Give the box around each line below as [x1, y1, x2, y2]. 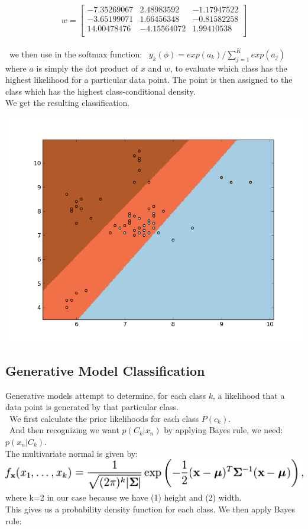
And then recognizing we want [9, 424, 119, 436]
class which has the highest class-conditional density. [5, 85, 196, 97]
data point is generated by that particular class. [5, 401, 179, 413]
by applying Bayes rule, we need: [164, 424, 283, 436]
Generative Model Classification [5, 361, 205, 379]
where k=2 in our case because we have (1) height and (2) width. [5, 491, 242, 504]
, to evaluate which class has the [170, 62, 287, 74]
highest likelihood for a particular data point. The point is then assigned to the [5, 73, 293, 86]
